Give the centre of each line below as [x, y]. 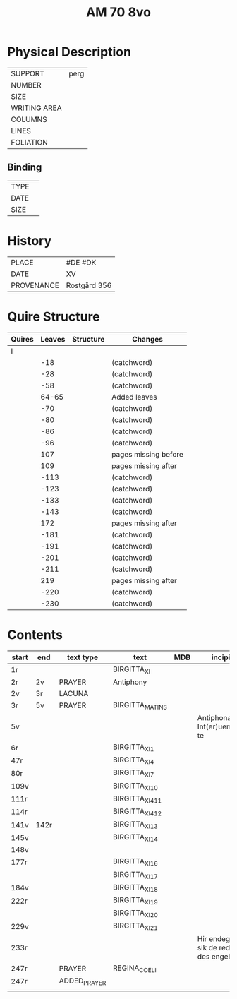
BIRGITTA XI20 [135, 914]
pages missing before [147, 454]
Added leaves [134, 397]
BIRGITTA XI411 [137, 799]
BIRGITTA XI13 [135, 825]
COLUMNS [29, 119]
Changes [147, 339]
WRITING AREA [36, 108]
